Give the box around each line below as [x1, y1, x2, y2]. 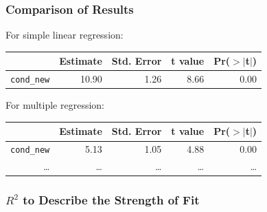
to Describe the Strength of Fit [23, 191, 200, 209]
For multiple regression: [5, 98, 104, 112]
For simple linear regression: [5, 28, 124, 42]
